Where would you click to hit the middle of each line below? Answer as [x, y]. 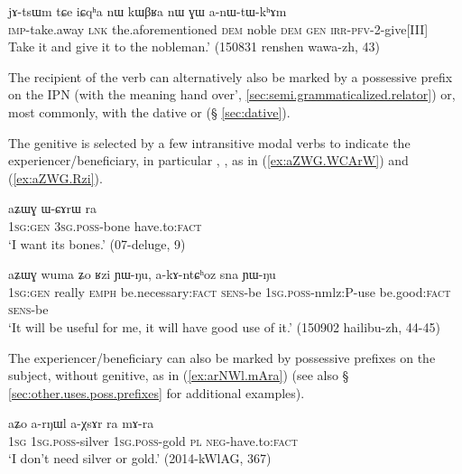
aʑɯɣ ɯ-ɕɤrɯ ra [52, 208]
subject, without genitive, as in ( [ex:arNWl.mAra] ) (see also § [179, 375]
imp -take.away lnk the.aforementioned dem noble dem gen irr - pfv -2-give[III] [218, 28]
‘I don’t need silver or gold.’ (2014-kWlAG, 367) [140, 458]
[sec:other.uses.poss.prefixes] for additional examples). [157, 392]
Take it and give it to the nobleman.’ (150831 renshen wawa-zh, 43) [194, 46]
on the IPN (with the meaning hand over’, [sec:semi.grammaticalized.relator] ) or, [232, 94]
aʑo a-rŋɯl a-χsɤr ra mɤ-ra [81, 423]
